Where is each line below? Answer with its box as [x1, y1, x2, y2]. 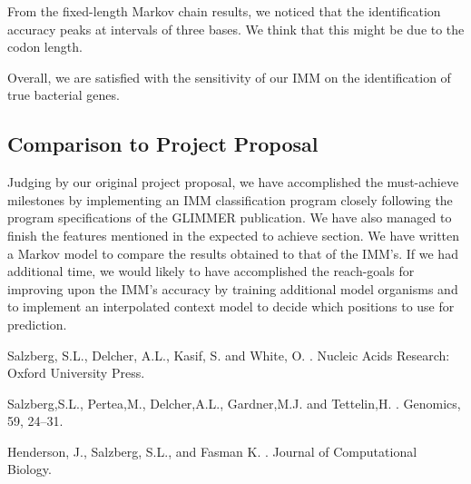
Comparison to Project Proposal [7, 130, 319, 158]
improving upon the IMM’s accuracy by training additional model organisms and [7, 279, 458, 298]
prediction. [7, 314, 67, 333]
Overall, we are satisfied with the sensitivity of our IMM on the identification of [7, 67, 451, 86]
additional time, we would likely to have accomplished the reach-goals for [7, 262, 415, 281]
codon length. [7, 37, 83, 56]
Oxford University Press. [7, 363, 145, 382]
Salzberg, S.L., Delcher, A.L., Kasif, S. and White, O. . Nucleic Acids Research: [7, 345, 450, 364]
